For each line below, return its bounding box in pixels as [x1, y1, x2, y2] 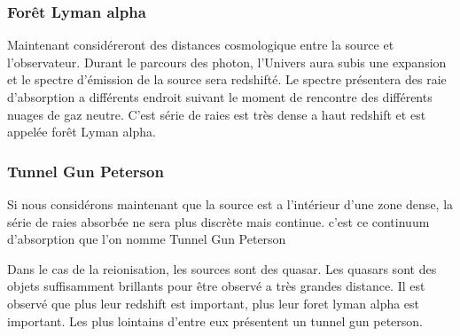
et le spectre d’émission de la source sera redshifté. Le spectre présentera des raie [7, 70, 447, 89]
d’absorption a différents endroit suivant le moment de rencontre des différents [7, 88, 433, 105]
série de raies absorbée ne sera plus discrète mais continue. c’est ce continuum [7, 212, 430, 231]
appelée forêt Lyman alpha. [7, 122, 156, 141]
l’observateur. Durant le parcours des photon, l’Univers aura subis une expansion [7, 52, 447, 71]
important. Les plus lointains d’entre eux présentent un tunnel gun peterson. [7, 311, 423, 330]
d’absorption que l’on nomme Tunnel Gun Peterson [7, 230, 286, 248]
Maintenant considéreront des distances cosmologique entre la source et [7, 35, 394, 54]
